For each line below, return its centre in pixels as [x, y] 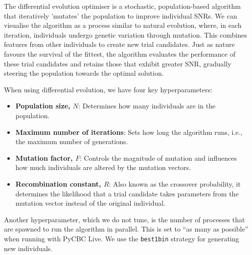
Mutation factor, [44, 158]
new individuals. [28, 248]
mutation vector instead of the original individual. [91, 203]
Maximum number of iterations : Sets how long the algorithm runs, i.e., [129, 132]
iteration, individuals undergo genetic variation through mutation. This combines [126, 34]
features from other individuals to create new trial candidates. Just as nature [119, 44]
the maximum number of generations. [72, 141]
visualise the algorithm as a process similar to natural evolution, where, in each [123, 25]
